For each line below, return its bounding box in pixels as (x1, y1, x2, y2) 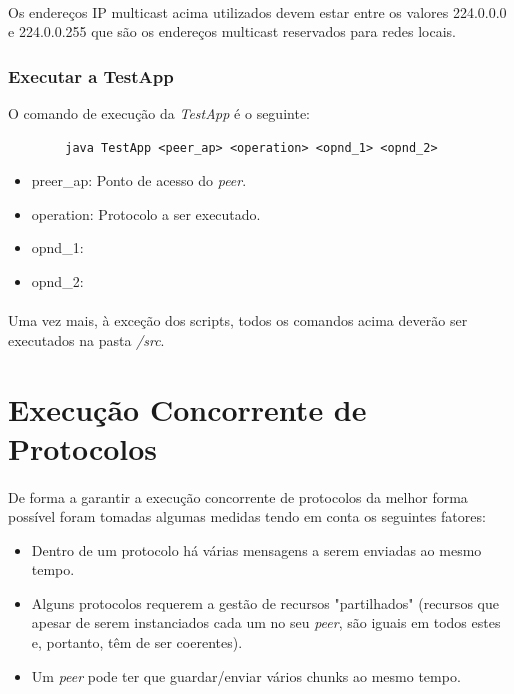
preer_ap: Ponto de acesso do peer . (31, 170, 247, 191)
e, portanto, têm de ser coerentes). (31, 632, 243, 653)
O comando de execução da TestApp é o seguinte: (8, 103, 310, 123)
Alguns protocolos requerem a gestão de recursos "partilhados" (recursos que (31, 592, 499, 613)
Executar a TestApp (8, 63, 174, 88)
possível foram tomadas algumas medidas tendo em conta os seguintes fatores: (8, 506, 486, 527)
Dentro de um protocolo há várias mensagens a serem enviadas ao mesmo (31, 539, 482, 560)
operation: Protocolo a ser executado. (31, 203, 261, 224)
